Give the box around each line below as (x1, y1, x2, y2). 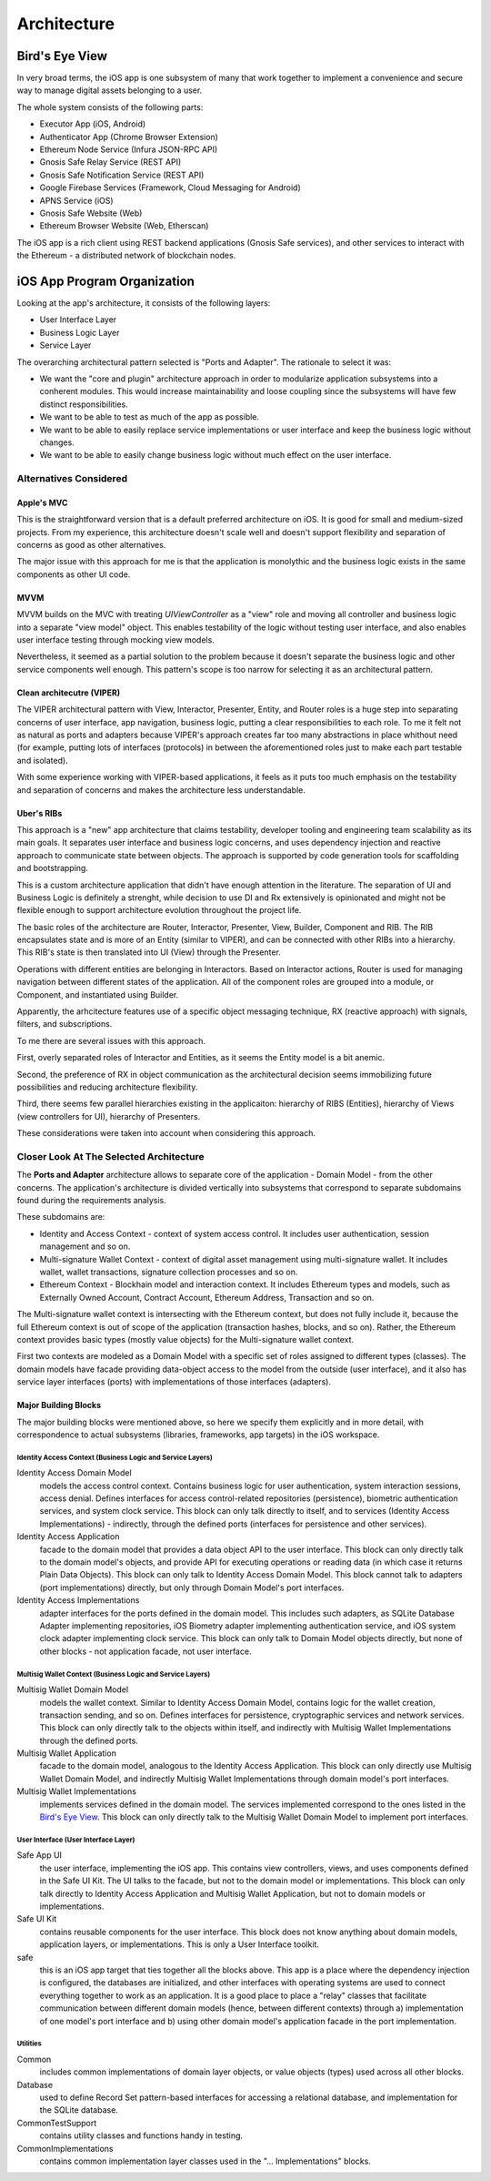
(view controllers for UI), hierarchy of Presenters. (16, 1111, 201, 1121)
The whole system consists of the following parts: (16, 101, 204, 113)
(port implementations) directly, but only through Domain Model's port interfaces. (39, 1582, 345, 1593)
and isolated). (16, 755, 68, 766)
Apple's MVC (16, 497, 68, 508)
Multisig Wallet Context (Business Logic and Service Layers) (16, 1669, 211, 1679)
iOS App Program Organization (16, 273, 195, 289)
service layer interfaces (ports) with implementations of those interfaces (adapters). (16, 1376, 332, 1387)
